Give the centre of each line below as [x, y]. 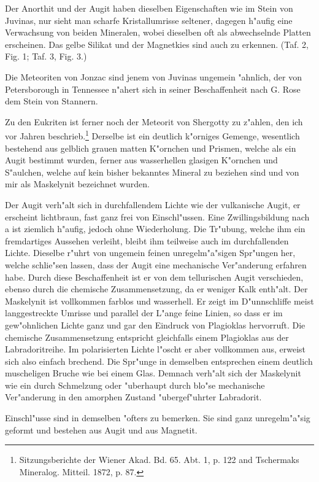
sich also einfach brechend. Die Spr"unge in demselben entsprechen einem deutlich [159, 361]
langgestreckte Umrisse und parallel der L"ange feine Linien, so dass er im [144, 313]
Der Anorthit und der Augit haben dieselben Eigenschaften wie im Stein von [149, 8]
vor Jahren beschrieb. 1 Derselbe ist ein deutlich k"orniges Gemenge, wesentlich [152, 135]
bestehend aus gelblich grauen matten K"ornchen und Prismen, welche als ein [151, 148]
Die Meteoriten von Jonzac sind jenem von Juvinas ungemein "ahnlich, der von [154, 76]
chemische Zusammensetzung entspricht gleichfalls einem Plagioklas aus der [147, 337]
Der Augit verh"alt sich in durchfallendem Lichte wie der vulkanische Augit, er [153, 204]
